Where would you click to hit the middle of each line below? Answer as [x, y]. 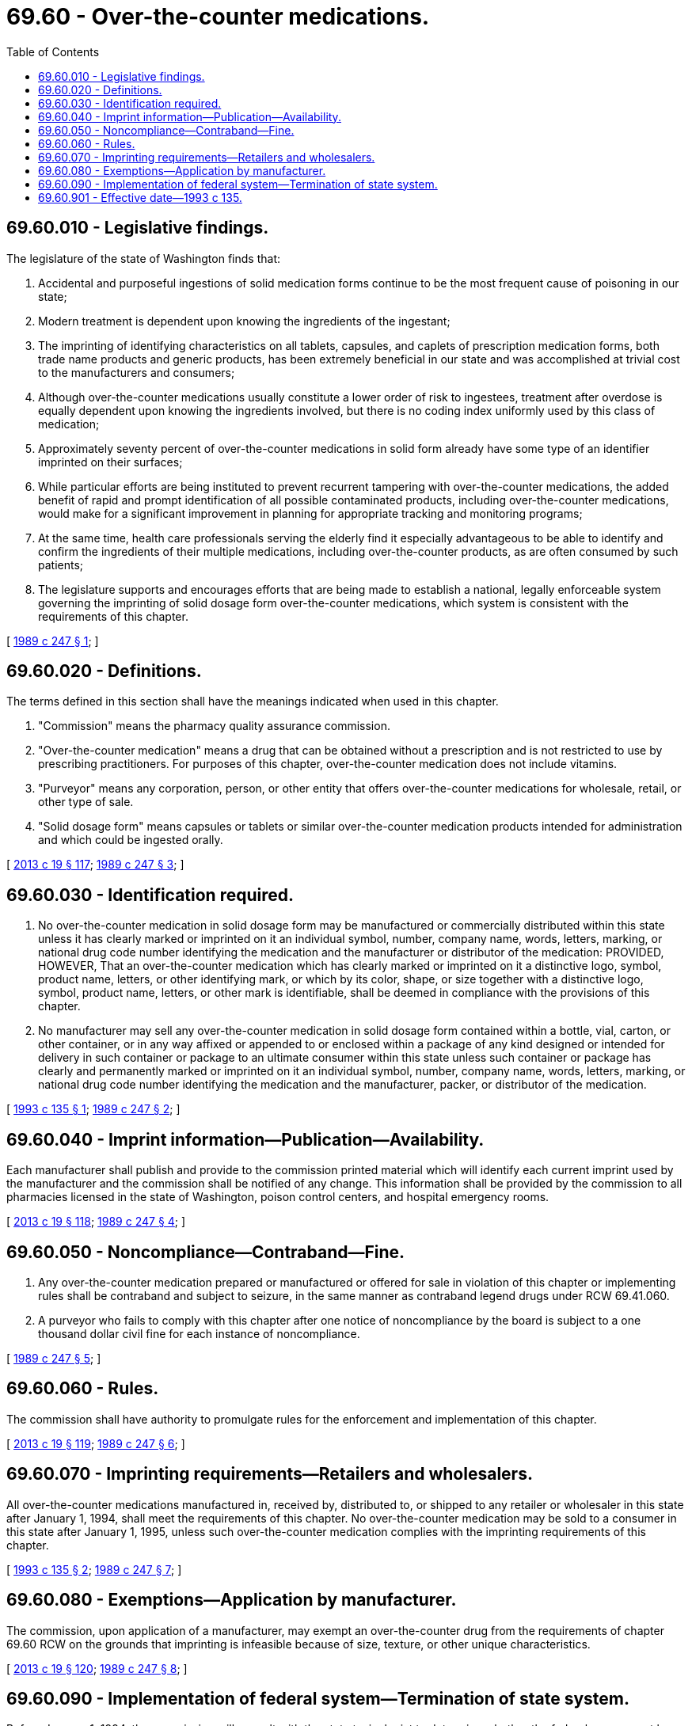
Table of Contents [53, 51]
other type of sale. [86, 802]
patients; [61, 565]
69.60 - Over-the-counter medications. [218, 17]
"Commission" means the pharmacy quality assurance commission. [214, 726]
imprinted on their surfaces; [110, 462]
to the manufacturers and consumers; [137, 372]
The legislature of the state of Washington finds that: [143, 258]
